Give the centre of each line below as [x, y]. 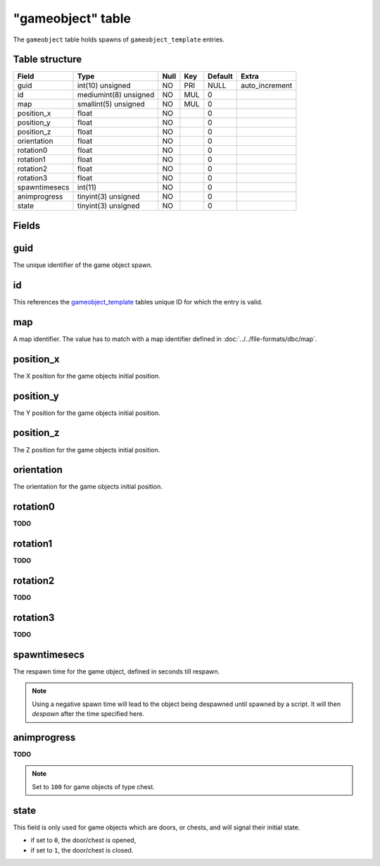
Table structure [47, 60]
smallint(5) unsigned [111, 104]
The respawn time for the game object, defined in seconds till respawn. [116, 671]
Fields [27, 225]
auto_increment [266, 86]
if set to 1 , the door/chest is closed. [82, 850]
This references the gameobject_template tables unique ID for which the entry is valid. [138, 302]
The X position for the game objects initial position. [87, 376]
